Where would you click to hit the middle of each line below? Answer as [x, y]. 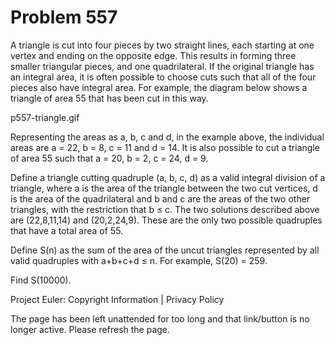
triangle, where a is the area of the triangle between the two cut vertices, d [164, 188]
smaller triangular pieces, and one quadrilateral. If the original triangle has [162, 66]
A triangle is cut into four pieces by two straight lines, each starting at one [162, 45]
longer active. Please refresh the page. [90, 329]
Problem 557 [64, 17]
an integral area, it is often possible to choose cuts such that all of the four [163, 77]
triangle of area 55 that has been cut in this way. [109, 98]
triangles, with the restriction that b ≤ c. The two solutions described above [165, 209]
